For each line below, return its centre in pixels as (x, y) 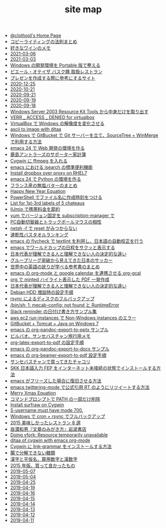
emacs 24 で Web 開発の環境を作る (48, 148)
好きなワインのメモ (30, 48)
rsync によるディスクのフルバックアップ (52, 299)
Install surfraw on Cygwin (37, 405)
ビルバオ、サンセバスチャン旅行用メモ (50, 336)
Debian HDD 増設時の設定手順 (42, 292)
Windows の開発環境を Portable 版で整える (55, 65)
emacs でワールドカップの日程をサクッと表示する (63, 248)
